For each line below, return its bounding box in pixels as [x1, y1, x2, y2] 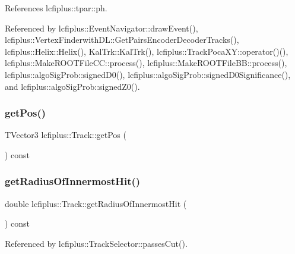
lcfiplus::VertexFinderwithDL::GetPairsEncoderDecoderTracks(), [5, 33, 239, 46]
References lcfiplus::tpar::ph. [5, 2, 107, 14]
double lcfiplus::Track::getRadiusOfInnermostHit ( [5, 197, 187, 209]
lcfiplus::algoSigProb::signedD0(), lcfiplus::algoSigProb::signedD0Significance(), [5, 68, 291, 80]
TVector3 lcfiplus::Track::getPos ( [5, 128, 126, 141]
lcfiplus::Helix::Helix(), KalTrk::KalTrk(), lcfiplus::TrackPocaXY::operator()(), [5, 45, 288, 57]
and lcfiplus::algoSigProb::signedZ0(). [5, 80, 140, 92]
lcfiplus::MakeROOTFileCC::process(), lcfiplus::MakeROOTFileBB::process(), [5, 57, 287, 69]
